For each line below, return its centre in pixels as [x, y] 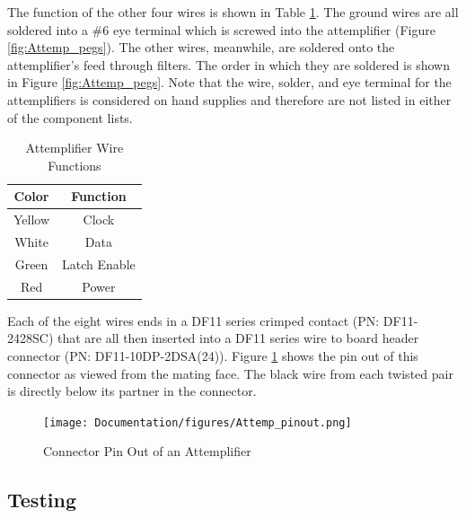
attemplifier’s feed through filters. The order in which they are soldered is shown [229, 64]
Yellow [32, 219]
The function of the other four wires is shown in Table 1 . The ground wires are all [233, 12]
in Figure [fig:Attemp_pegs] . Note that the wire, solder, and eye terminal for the [229, 82]
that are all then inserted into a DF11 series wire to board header [238, 338]
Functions [75, 165]
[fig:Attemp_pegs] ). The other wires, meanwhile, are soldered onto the [201, 47]
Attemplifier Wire [75, 148]
